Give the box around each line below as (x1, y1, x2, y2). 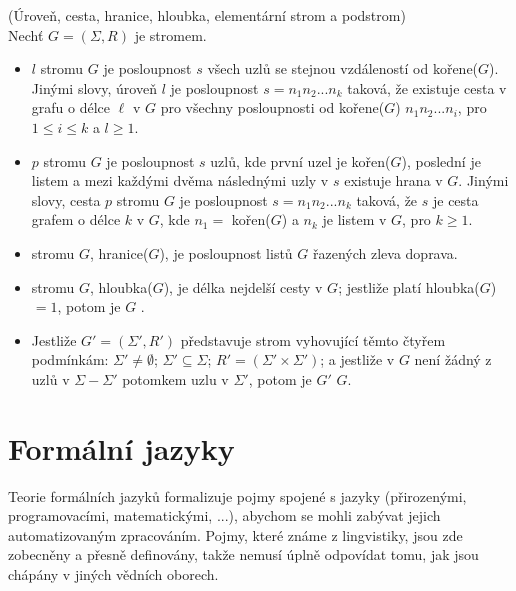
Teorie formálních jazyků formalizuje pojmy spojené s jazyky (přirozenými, (8, 485, 467, 506)
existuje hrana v (344, 170, 443, 191)
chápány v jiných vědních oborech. (8, 564, 219, 584)
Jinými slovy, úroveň (31, 77, 157, 98)
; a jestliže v (320, 349, 395, 370)
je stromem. (134, 24, 207, 45)
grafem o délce (31, 209, 121, 230)
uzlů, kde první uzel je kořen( (210, 150, 391, 171)
